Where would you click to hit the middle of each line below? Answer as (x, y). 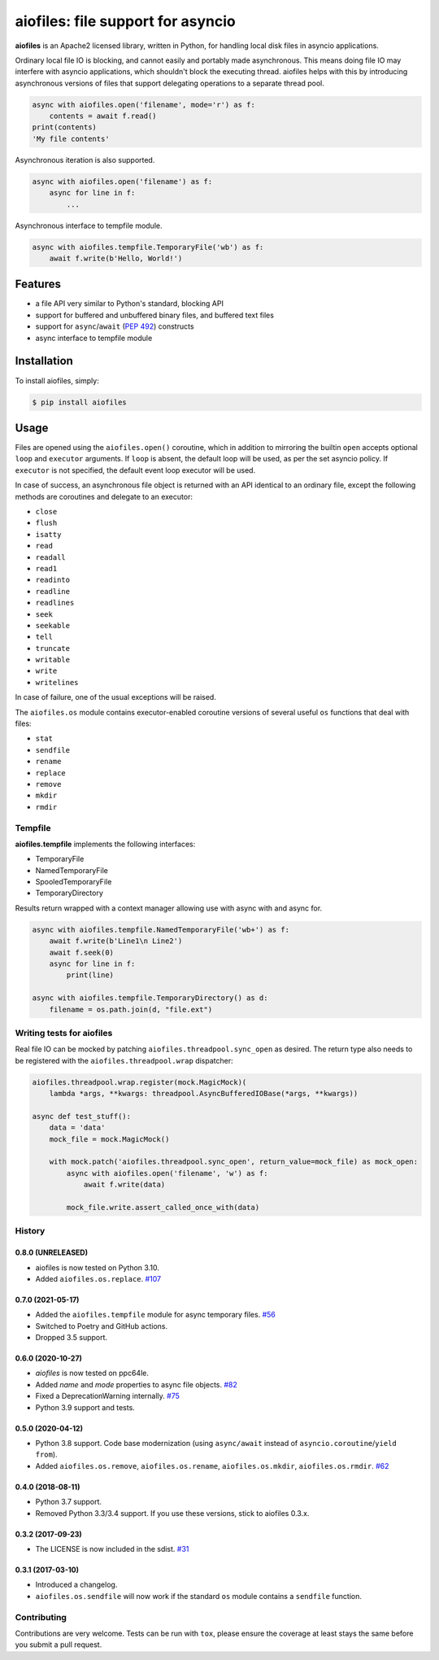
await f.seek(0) (81, 952)
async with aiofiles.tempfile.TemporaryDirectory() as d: (150, 998)
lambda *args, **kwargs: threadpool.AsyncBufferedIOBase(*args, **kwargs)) (204, 1094)
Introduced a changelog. (76, 1585)
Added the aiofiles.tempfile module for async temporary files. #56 (155, 1315)
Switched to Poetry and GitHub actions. (102, 1326)
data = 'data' (77, 1128)
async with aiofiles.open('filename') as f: (122, 181)
